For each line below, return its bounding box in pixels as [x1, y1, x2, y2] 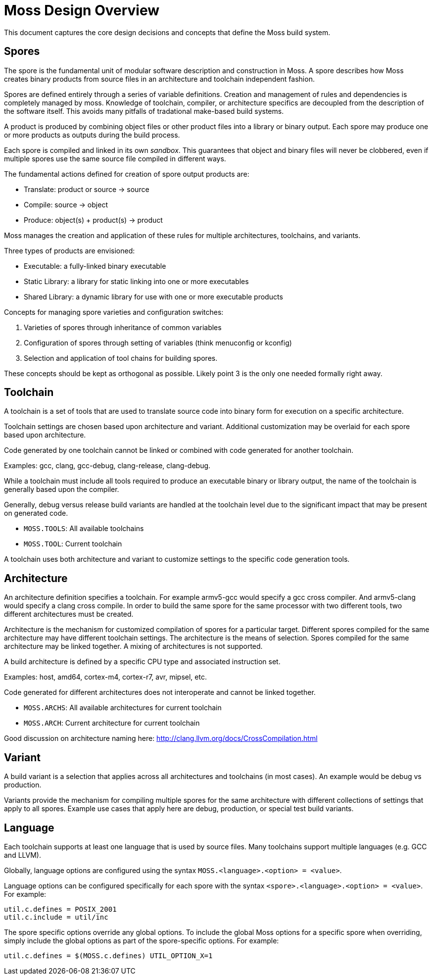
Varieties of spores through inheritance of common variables [24, 323, 222, 332]
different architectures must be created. [4, 610, 134, 619]
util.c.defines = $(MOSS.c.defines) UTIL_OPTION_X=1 [4, 951, 213, 960]
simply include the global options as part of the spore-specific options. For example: [4, 936, 279, 945]
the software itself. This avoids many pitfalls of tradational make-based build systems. [4, 106, 284, 115]
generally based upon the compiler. [4, 485, 119, 494]
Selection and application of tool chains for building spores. [24, 353, 218, 362]
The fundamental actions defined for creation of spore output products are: [4, 169, 249, 178]
